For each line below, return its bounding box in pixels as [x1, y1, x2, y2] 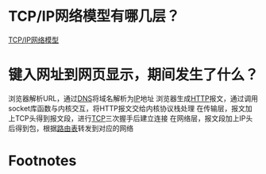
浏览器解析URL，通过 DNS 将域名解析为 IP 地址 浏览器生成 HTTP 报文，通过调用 [8, 93, 259, 103]
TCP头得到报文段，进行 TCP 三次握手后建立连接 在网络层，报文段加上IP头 [14, 113, 253, 123]
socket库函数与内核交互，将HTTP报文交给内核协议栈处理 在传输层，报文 [8, 103, 246, 113]
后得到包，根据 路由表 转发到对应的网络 [8, 123, 133, 133]
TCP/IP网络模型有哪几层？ [8, 7, 180, 25]
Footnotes [8, 152, 77, 170]
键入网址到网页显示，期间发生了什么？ [8, 66, 260, 84]
